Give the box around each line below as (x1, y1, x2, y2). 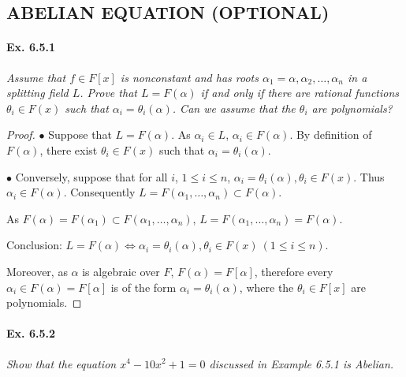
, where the (239, 278, 294, 295)
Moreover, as (6, 263, 68, 279)
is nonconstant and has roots (120, 69, 259, 85)
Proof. (6, 126, 35, 143)
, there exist (39, 141, 98, 158)
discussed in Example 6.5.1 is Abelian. (209, 355, 394, 371)
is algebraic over (82, 263, 160, 279)
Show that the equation (6, 355, 117, 371)
